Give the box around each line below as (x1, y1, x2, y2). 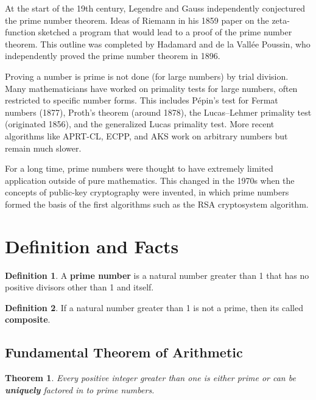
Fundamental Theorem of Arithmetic (5, 343, 243, 362)
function (5, 26, 36, 38)
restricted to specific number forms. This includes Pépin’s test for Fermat (5, 94, 278, 107)
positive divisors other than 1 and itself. (5, 281, 154, 293)
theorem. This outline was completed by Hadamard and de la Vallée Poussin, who (5, 37, 311, 50)
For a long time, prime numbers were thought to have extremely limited (5, 162, 273, 175)
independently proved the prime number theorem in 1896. (5, 49, 220, 62)
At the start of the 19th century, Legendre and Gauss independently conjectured (5, 2, 306, 14)
